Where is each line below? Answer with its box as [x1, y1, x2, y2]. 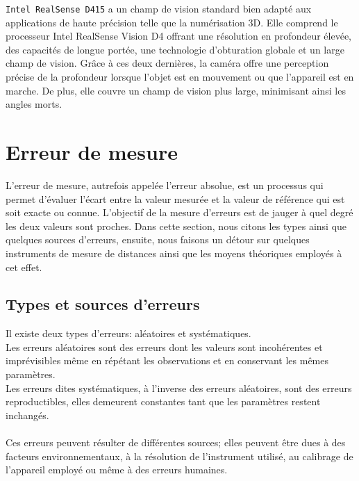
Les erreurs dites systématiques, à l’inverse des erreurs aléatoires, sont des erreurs [6, 380, 352, 395]
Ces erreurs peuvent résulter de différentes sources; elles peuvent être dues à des [6, 435, 346, 450]
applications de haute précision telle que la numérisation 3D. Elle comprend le [6, 15, 338, 29]
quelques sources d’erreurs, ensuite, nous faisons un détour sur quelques [6, 232, 310, 247]
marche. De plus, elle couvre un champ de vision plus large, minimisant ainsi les [6, 83, 346, 97]
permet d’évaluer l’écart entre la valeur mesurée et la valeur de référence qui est [6, 191, 345, 206]
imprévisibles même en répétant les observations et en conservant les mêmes [6, 353, 328, 368]
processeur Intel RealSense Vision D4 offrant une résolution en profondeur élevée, [6, 28, 351, 43]
